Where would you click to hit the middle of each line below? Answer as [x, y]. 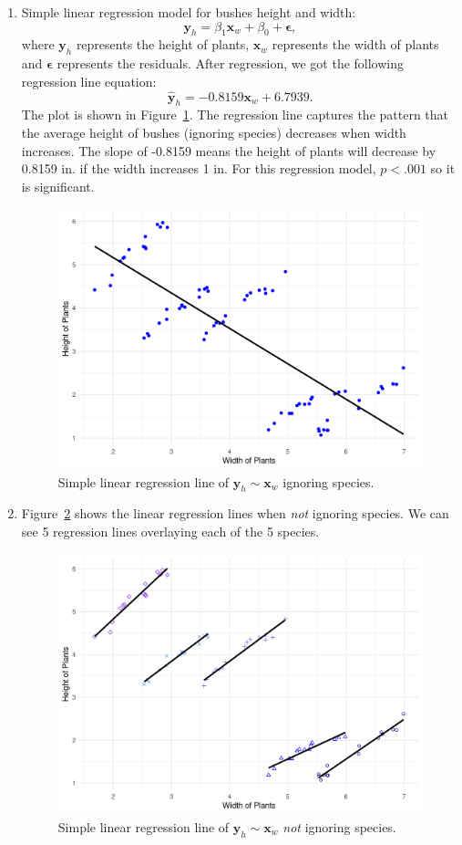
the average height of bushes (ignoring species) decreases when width [214, 132]
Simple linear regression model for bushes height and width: [189, 12]
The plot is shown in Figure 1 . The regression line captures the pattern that [235, 115]
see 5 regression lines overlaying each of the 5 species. [170, 532]
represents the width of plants [355, 44]
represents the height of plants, [163, 44]
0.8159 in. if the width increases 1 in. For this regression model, [199, 168]
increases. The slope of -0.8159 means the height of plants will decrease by [229, 150]
